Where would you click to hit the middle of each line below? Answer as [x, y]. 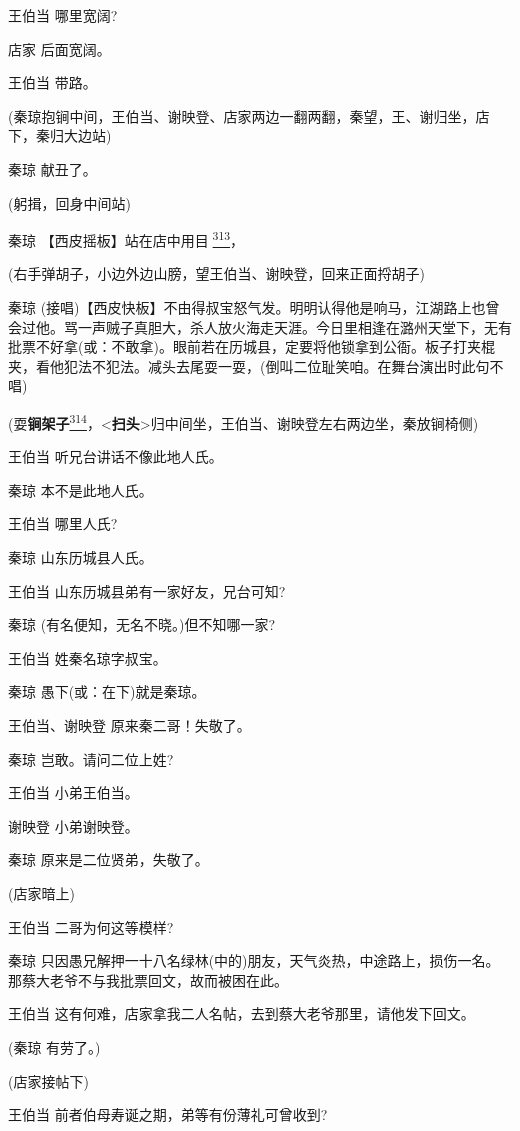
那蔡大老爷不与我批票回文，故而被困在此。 [148, 979]
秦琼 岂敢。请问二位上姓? [91, 758]
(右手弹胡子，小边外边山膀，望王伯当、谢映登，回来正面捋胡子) [216, 273]
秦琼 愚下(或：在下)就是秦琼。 [107, 691]
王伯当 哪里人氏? [63, 523]
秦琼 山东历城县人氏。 [80, 557]
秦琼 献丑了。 [52, 168]
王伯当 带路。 [52, 82]
